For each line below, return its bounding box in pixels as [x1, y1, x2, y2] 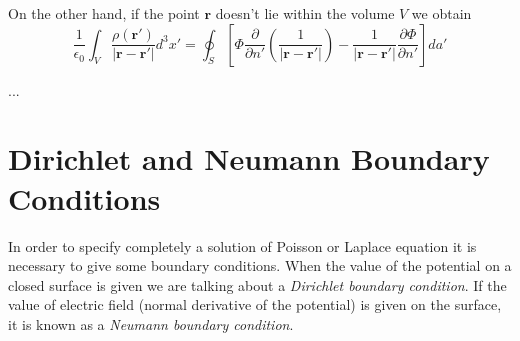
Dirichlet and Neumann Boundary [8, 138, 490, 179]
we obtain [411, 3, 472, 23]
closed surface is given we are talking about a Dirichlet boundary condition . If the [8, 274, 507, 295]
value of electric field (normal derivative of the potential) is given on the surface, [8, 294, 502, 315]
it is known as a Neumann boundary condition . [8, 313, 294, 334]
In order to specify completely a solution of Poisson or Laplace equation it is [8, 235, 477, 256]
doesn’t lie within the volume [215, 3, 395, 23]
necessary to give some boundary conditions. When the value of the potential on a [8, 255, 512, 276]
